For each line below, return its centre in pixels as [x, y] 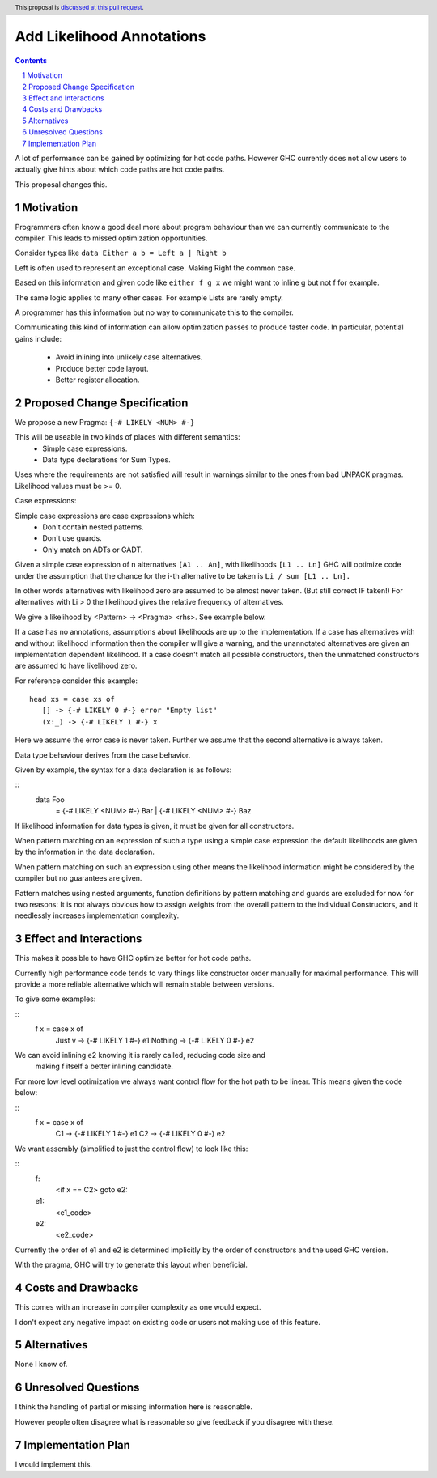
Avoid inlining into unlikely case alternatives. [129, 357]
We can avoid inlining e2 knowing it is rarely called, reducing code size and [140, 1055]
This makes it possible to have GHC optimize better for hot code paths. [133, 958]
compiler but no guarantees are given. [78, 878]
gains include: [38, 338]
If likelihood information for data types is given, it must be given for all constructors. [155, 826]
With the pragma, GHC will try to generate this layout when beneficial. [132, 1265]
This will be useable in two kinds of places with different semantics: [127, 437]
